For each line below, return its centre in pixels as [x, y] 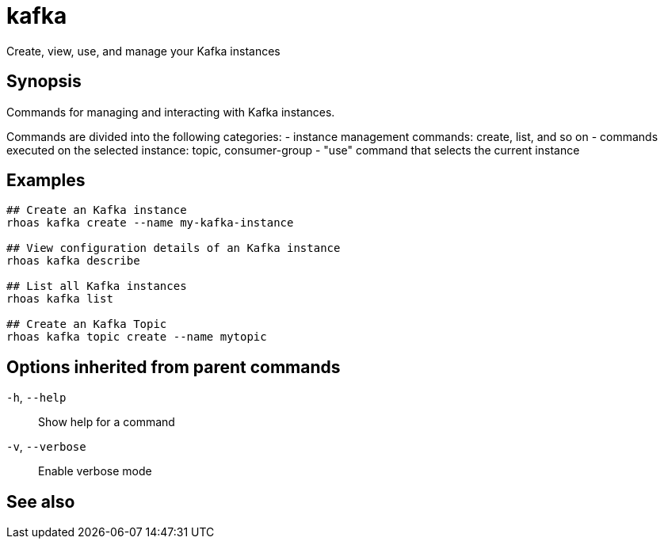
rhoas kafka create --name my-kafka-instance [150, 223]
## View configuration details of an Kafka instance [174, 248]
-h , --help [36, 398]
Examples [46, 181]
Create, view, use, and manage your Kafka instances [143, 51]
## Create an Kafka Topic [87, 324]
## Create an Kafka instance [97, 210]
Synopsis [44, 82]
